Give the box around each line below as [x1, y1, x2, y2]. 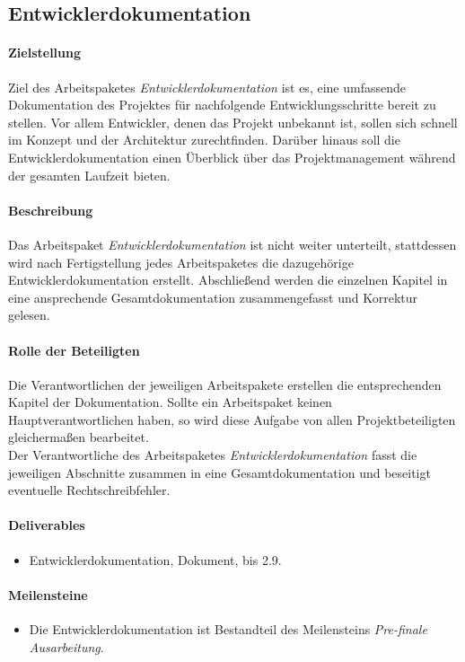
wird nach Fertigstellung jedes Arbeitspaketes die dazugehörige [8, 252, 354, 271]
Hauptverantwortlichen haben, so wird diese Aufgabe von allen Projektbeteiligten [8, 410, 456, 428]
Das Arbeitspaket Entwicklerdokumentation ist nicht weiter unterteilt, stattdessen [8, 234, 457, 253]
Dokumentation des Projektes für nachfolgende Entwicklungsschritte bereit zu [8, 95, 436, 114]
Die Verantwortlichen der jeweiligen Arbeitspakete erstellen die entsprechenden [8, 375, 442, 393]
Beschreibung [8, 200, 93, 219]
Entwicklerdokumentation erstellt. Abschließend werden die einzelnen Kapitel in [8, 270, 448, 289]
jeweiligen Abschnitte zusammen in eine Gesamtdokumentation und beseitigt [8, 463, 431, 481]
